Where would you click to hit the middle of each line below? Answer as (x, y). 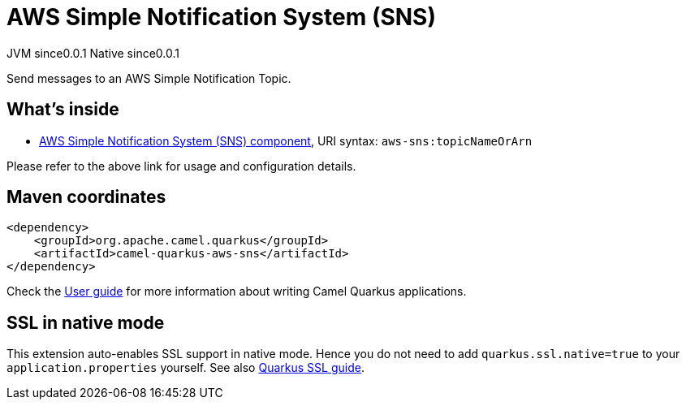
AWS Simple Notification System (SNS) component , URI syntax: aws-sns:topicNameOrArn (286, 140)
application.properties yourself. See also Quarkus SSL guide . (186, 368)
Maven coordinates (86, 197)
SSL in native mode (86, 322)
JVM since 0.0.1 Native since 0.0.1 (93, 53)
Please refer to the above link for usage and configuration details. (181, 166)
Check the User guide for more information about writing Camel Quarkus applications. (237, 292)
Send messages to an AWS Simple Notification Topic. (149, 78)
